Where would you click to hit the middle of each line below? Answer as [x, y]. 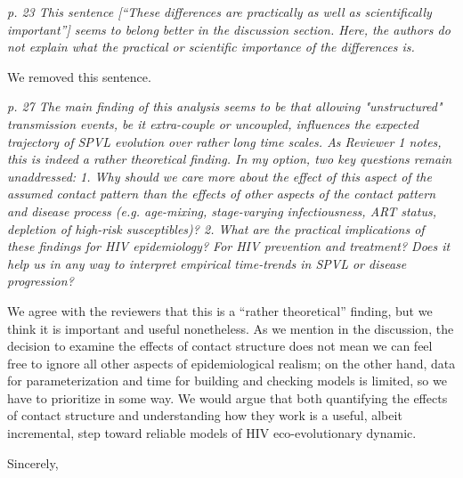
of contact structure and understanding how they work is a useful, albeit [205, 415]
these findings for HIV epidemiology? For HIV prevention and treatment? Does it [229, 246]
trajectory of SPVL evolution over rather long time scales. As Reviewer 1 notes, [224, 141]
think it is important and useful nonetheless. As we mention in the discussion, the [231, 328]
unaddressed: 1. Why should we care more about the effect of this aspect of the [219, 176]
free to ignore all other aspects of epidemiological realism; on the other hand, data [231, 363]
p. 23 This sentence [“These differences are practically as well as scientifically [219, 12]
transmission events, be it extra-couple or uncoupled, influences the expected [213, 123]
